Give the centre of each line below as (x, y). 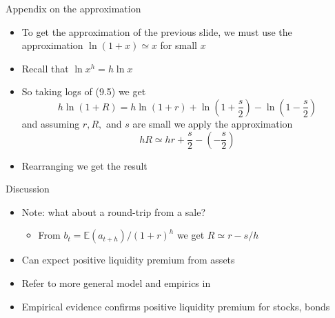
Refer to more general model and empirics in (116, 282)
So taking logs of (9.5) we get (84, 91)
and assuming (51, 123)
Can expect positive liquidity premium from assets (128, 260)
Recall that (45, 68)
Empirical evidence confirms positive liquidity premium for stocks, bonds (176, 306)
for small (179, 45)
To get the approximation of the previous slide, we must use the (157, 31)
